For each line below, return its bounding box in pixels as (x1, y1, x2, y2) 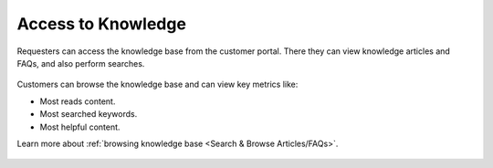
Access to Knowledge (16, 14, 187, 34)
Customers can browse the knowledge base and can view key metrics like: (16, 79, 299, 90)
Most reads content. (39, 96, 116, 107)
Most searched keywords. (39, 109, 138, 120)
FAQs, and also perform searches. (16, 58, 145, 68)
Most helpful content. (39, 121, 121, 132)
